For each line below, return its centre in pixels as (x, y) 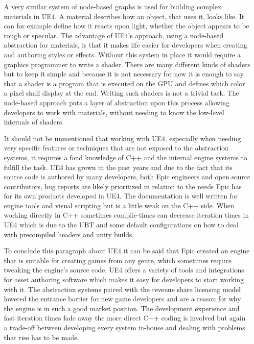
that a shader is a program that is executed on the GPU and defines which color (125, 83)
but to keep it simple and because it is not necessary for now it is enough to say (124, 74)
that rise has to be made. (42, 337)
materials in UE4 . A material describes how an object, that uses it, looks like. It (124, 16)
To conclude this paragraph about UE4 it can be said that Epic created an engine (127, 251)
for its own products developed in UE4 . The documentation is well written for (121, 196)
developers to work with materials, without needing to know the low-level (114, 112)
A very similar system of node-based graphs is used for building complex (113, 6)
